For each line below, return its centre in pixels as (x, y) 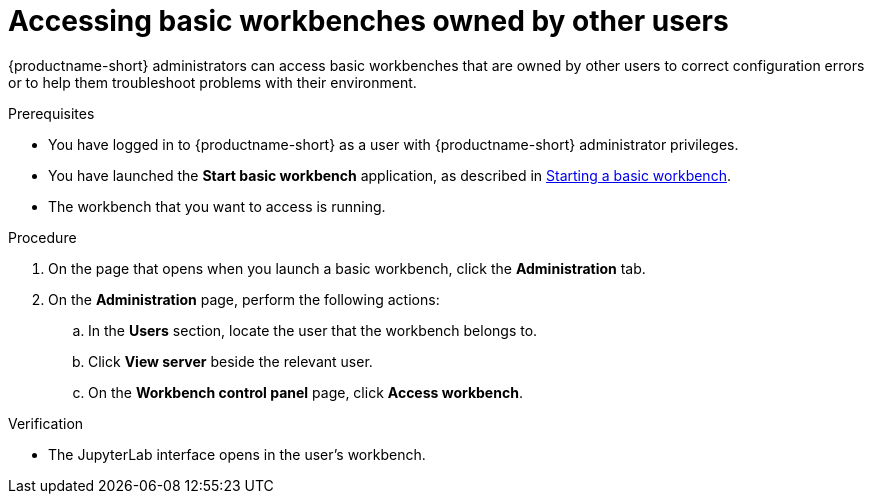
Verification (46, 423)
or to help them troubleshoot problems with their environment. (212, 82)
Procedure (42, 237)
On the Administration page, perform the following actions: (244, 299)
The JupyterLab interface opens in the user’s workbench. (237, 454)
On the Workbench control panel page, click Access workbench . (305, 392)
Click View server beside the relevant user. (230, 361)
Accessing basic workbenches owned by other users (368, 21)
